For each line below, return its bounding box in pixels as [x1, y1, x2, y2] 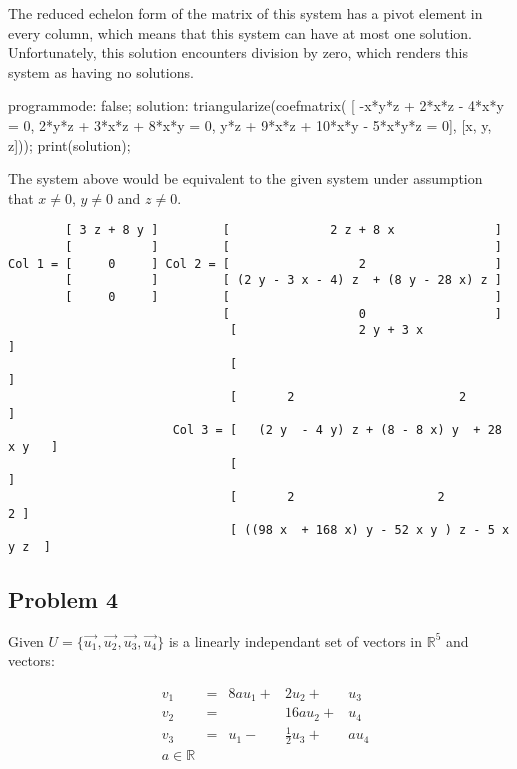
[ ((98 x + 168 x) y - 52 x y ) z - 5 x [229, 523, 510, 538]
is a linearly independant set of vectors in [168, 630, 423, 651]
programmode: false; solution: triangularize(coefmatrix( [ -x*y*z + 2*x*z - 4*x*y [8, 95, 504, 116]
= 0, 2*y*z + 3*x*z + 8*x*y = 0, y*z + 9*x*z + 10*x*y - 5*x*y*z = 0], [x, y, [8, 114, 492, 135]
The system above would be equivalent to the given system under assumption [8, 168, 483, 189]
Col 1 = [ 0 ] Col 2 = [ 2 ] [8, 256, 502, 271]
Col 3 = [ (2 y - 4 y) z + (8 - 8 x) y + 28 [172, 423, 502, 438]
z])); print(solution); [8, 134, 131, 155]
